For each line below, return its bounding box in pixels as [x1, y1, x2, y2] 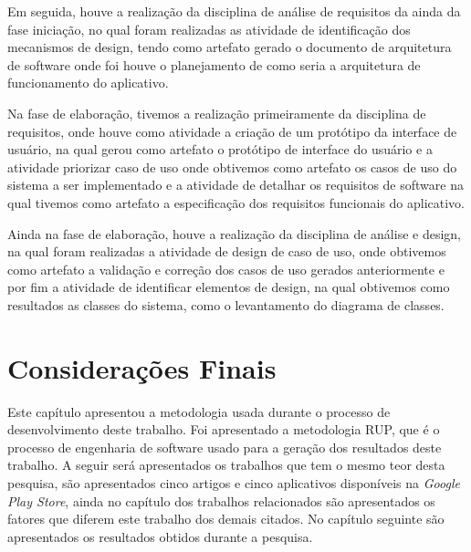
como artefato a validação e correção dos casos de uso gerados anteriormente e [7, 259, 445, 278]
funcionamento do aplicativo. [7, 73, 169, 92]
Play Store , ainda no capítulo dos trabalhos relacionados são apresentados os [7, 491, 435, 510]
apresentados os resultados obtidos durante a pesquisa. [7, 526, 313, 546]
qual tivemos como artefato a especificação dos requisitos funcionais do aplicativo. [7, 193, 466, 212]
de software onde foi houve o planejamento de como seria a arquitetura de [7, 55, 421, 74]
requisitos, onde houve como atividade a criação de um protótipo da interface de [7, 121, 457, 141]
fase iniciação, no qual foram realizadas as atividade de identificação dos [7, 19, 411, 38]
